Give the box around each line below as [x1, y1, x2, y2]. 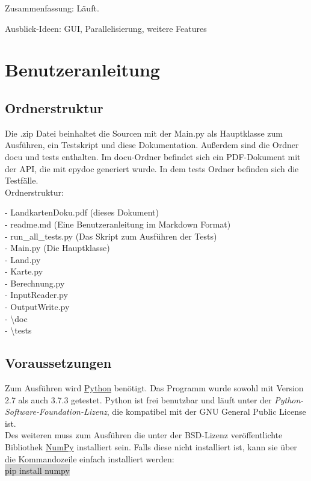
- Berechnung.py [5, 276, 65, 289]
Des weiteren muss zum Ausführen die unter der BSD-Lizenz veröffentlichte [5, 429, 283, 441]
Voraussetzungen [5, 353, 112, 372]
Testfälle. [5, 174, 38, 187]
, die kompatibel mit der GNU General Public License [106, 405, 306, 418]
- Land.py [5, 253, 41, 265]
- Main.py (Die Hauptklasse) [5, 241, 110, 254]
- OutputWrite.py [5, 300, 70, 313]
